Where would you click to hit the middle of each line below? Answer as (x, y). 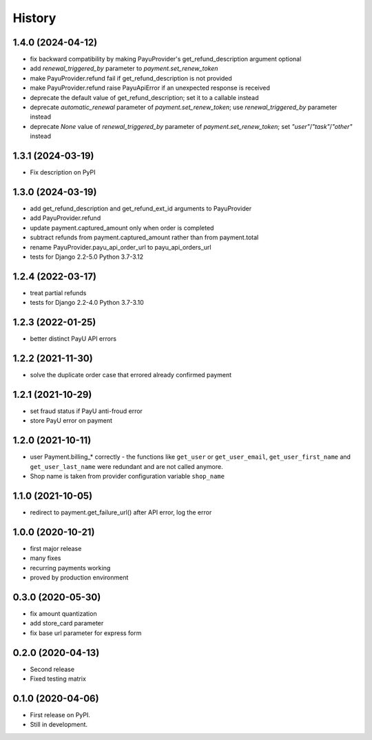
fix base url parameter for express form (86, 633)
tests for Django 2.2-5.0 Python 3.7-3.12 (87, 257)
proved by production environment (79, 578)
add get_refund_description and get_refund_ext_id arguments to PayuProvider (141, 208)
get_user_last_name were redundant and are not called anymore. (126, 466)
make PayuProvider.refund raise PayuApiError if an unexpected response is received (150, 88)
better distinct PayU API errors (73, 339)
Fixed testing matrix (58, 679)
